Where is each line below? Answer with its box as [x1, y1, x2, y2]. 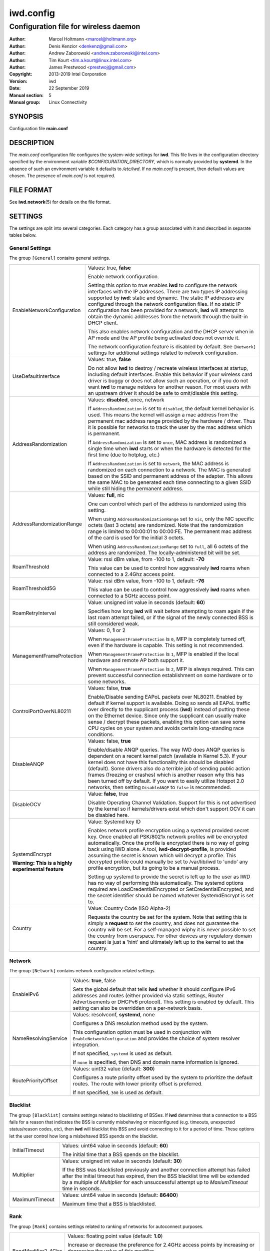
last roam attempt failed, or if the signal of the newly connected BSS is [87, 613, 253, 620]
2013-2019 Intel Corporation [48, 71, 107, 77]
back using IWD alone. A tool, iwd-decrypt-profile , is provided [87, 846, 236, 853]
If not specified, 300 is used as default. [72, 1089, 163, 1096]
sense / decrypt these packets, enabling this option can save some [87, 718, 246, 725]
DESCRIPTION [9, 138, 54, 147]
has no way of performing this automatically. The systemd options [87, 879, 243, 886]
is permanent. [87, 430, 121, 437]
